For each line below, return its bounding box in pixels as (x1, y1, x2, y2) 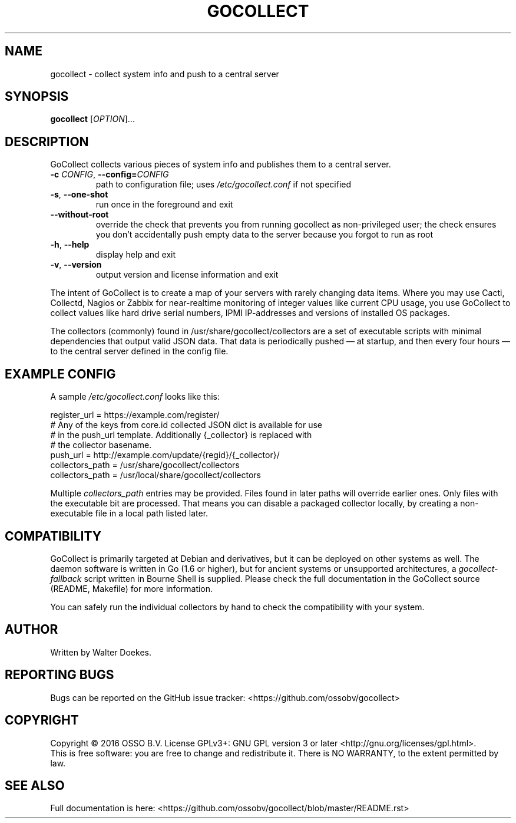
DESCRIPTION (5, 134, 89, 149)
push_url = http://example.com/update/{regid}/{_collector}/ (50, 450, 280, 460)
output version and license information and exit (95, 269, 279, 280)
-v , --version (50, 259, 102, 270)
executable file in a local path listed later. (50, 508, 209, 519)
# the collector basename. (50, 440, 152, 450)
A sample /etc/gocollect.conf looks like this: (50, 391, 220, 402)
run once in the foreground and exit (95, 199, 233, 210)
